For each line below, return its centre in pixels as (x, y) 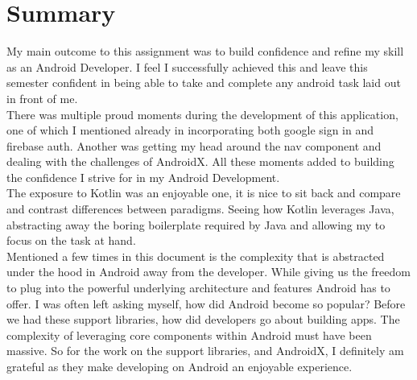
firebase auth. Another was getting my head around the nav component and (194, 145)
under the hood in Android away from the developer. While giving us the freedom (208, 272)
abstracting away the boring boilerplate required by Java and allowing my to (196, 224)
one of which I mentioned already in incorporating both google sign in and (190, 130)
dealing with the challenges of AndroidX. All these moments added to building (200, 161)
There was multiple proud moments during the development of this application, (202, 114)
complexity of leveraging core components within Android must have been (189, 335)
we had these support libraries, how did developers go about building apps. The (203, 319)
